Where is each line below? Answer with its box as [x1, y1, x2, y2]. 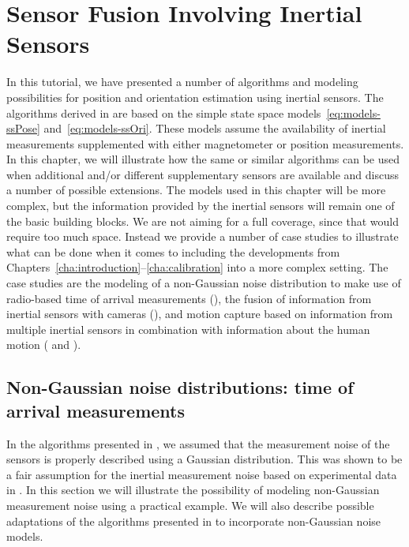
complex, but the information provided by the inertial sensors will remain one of [6, 197, 395, 214]
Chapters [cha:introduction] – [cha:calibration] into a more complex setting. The [6, 259, 388, 275]
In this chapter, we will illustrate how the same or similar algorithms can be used [6, 151, 400, 167]
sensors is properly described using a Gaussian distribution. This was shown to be [6, 451, 403, 467]
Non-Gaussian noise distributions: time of [6, 375, 354, 399]
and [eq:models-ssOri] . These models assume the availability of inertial [43, 120, 386, 137]
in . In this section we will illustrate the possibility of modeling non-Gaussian [6, 481, 380, 498]
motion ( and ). [6, 336, 81, 353]
